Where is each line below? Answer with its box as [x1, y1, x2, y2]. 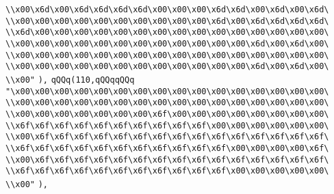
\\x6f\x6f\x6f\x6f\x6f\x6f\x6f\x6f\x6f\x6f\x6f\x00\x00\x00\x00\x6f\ [5, 143, 329, 153]
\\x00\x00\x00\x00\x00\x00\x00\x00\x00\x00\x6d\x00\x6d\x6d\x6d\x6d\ [5, 16, 329, 26]
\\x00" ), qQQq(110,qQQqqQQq [5, 74, 135, 85]
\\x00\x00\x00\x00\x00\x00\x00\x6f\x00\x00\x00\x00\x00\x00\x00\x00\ [5, 109, 329, 119]
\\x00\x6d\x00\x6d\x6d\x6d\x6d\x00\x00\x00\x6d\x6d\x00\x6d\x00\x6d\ [5, 5, 329, 14]
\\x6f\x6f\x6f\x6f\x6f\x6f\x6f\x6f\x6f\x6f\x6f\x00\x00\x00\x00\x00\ [5, 166, 329, 176]
